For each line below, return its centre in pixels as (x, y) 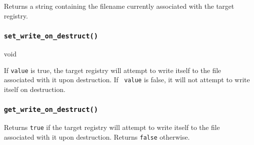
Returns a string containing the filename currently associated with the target (119, 6)
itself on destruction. (35, 89)
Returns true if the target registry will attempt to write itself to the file (112, 127)
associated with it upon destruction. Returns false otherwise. (97, 136)
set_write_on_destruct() (51, 36)
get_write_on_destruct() (51, 110)
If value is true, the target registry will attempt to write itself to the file (113, 70)
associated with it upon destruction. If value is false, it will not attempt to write (127, 80)
